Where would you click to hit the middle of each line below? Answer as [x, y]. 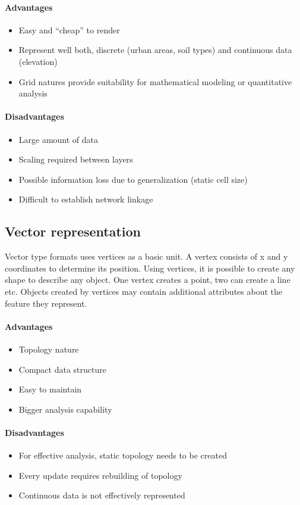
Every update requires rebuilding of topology [100, 475]
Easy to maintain [50, 389]
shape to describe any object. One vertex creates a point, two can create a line [148, 280]
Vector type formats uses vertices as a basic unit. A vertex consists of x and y [146, 256]
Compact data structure [62, 369]
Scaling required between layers [76, 159]
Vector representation [73, 231]
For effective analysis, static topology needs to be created [123, 455]
